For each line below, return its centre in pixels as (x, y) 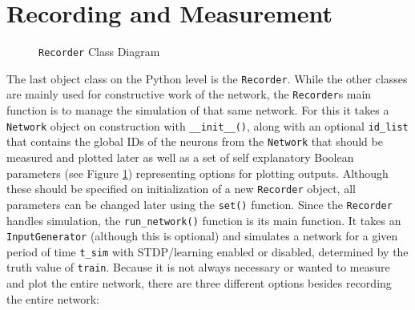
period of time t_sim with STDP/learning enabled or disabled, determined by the (207, 251)
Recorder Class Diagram (99, 52)
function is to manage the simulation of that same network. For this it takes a (198, 110)
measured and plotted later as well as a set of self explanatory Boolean (180, 157)
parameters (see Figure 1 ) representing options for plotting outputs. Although (197, 173)
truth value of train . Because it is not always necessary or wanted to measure (198, 267)
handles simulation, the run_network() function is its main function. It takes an (204, 220)
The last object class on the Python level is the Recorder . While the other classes (207, 78)
